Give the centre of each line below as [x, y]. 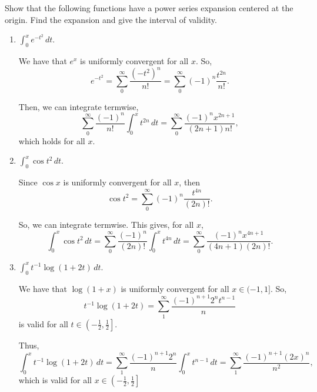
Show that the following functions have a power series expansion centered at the [149, 8]
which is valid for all [55, 380]
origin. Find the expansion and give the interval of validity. [111, 19]
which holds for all [52, 140]
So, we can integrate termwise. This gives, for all [106, 225]
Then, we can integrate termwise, [79, 106]
